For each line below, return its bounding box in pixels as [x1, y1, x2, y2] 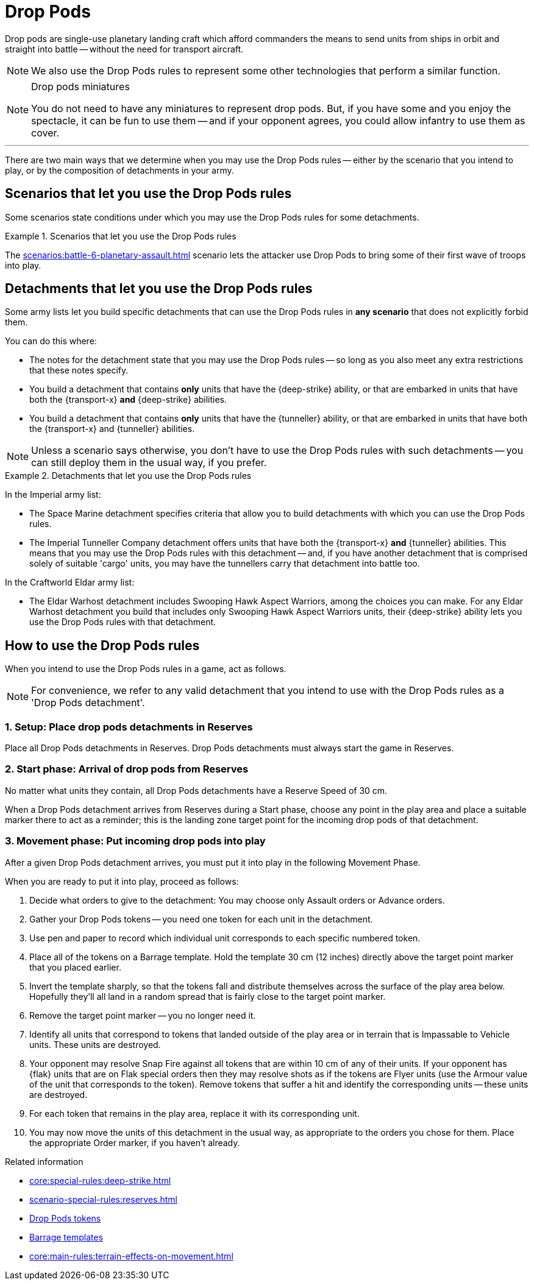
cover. [31, 126, 60, 139]
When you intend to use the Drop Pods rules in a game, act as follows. [5, 664, 287, 674]
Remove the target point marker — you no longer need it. [29, 1010, 256, 1021]
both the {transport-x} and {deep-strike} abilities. [29, 394, 227, 405]
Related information [5, 1156, 84, 1167]
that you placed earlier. [29, 961, 121, 972]
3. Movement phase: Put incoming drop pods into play [5, 835, 266, 848]
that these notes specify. [29, 365, 129, 376]
